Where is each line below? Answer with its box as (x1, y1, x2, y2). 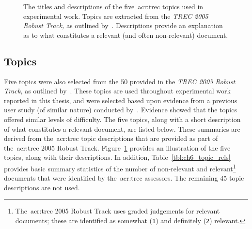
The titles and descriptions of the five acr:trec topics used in (23, 1, 204, 11)
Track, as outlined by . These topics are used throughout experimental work (4, 86, 231, 96)
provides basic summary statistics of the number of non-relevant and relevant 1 (4, 162, 236, 173)
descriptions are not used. (4, 182, 80, 192)
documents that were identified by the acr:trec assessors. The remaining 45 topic (4, 173, 244, 183)
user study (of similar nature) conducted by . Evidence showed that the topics (4, 105, 237, 115)
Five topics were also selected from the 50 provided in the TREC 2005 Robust (4, 76, 236, 86)
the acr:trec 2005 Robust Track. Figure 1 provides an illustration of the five (4, 142, 231, 153)
